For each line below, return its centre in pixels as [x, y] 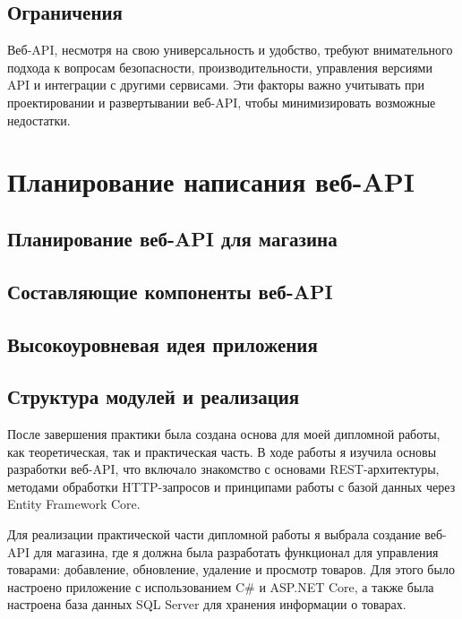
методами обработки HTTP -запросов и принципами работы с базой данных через [231, 486]
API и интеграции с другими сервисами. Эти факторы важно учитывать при [216, 85]
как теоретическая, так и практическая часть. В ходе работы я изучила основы [222, 451]
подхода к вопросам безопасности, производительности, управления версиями [220, 67]
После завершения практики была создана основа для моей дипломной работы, [224, 434]
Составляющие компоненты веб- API [170, 291]
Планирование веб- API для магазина [172, 238]
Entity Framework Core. [74, 504]
